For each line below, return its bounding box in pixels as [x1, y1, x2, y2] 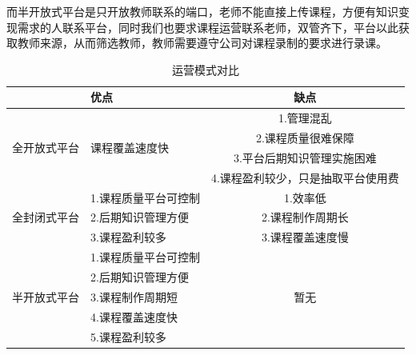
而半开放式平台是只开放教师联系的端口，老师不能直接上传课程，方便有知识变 [6, 3, 410, 19]
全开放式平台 [12, 139, 79, 156]
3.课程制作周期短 [90, 288, 178, 305]
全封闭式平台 [12, 209, 79, 225]
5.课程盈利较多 [90, 328, 166, 345]
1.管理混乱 [278, 110, 332, 126]
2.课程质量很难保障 [255, 130, 354, 146]
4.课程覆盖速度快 [90, 308, 178, 325]
